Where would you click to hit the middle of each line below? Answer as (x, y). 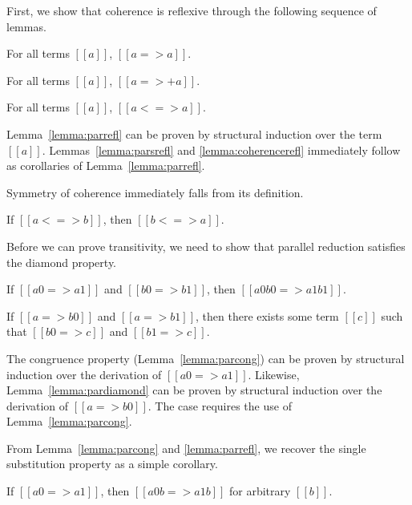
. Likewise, (274, 374)
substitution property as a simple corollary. (112, 464)
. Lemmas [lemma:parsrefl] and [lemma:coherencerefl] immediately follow (221, 149)
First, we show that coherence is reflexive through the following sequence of (192, 10)
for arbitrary (260, 491)
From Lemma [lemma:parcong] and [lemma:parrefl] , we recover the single (186, 448)
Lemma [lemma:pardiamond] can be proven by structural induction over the (194, 390)
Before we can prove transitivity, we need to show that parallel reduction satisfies (206, 246)
